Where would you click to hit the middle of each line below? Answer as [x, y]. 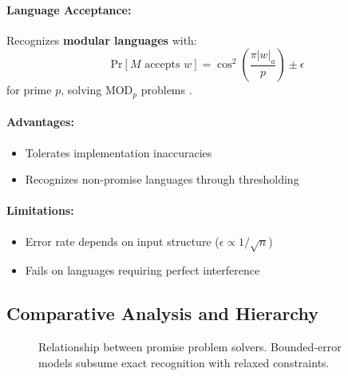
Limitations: [40, 210]
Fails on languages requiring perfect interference [142, 270]
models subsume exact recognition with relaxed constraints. [184, 362]
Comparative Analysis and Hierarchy [162, 313]
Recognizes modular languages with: [102, 40]
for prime [29, 90]
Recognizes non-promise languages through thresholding [162, 179]
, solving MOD [97, 90]
